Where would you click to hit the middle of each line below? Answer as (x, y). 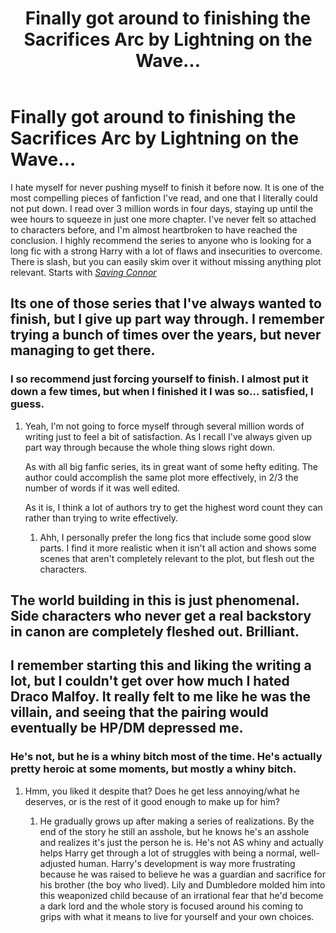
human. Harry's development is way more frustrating (187, 863)
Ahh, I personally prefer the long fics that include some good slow (175, 537)
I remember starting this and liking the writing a (161, 665)
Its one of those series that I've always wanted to (166, 303)
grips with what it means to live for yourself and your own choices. (177, 916)
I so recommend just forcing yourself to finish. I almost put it (159, 379)
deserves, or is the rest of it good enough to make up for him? (152, 801)
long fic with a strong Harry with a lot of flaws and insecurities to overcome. (166, 251)
